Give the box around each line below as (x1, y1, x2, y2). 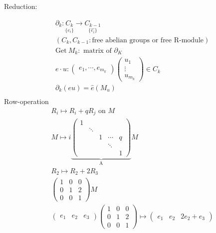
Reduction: (4, 1, 37, 11)
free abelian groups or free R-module (92, 36, 204, 44)
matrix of (83, 47, 112, 54)
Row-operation (4, 96, 49, 106)
